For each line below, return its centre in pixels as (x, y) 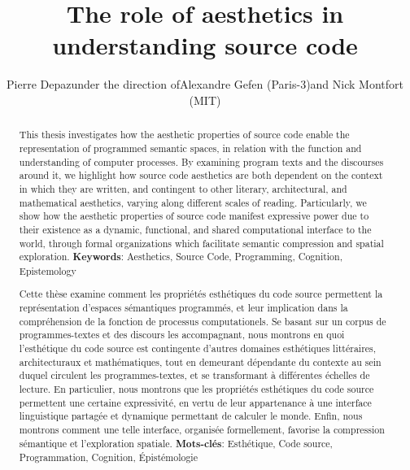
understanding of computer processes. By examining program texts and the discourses (201, 161)
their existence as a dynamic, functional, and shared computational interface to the (195, 229)
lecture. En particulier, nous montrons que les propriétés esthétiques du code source (196, 389)
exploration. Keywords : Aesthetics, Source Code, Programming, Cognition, (181, 257)
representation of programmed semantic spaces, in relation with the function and (190, 148)
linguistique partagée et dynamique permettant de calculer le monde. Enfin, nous (191, 416)
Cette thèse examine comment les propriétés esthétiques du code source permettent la (201, 294)
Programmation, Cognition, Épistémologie (108, 457)
